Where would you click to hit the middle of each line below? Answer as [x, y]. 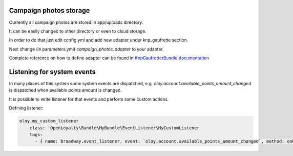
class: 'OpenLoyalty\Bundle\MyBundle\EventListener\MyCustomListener [115, 128]
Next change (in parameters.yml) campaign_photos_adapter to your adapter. [86, 49]
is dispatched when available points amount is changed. [65, 90]
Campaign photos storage [50, 10]
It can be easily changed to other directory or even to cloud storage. [78, 31]
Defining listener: [26, 108]
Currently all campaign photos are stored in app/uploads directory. [76, 22]
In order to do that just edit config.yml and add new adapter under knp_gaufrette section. [98, 40]
